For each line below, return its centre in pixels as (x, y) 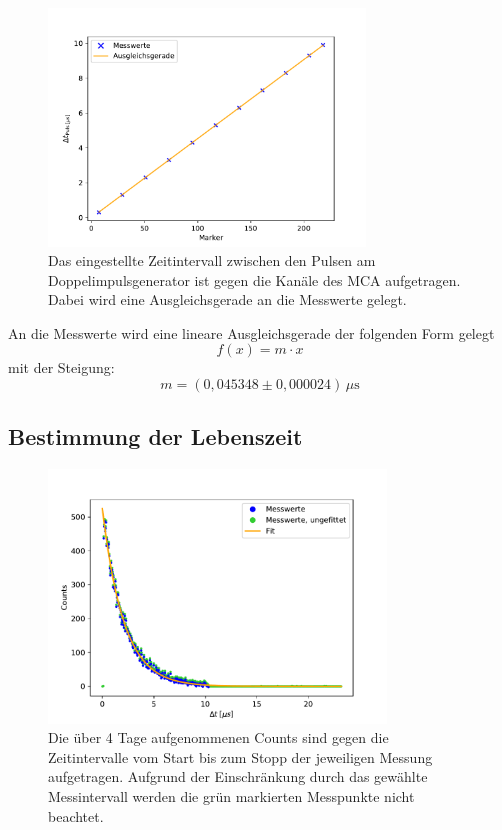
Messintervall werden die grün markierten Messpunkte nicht (231, 796)
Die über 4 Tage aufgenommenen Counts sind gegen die (218, 737)
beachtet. (76, 815)
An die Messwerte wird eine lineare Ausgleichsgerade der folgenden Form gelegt (251, 332)
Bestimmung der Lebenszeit (155, 436)
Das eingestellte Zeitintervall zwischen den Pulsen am (212, 260)
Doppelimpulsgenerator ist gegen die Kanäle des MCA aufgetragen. (254, 279)
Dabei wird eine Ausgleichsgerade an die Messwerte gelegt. (227, 299)
